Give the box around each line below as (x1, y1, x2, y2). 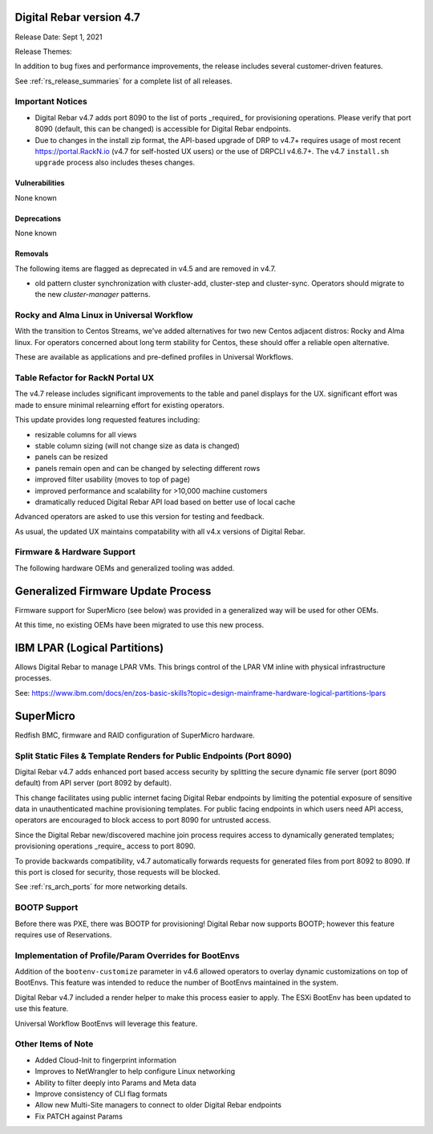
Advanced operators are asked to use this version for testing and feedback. (14, 512, 265, 522)
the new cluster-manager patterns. (34, 290, 151, 299)
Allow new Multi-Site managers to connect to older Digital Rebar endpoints (34, 1100, 282, 1110)
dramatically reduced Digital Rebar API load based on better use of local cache (34, 497, 296, 506)
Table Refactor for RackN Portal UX (14, 372, 155, 384)
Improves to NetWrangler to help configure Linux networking (34, 1067, 236, 1076)
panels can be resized (34, 452, 108, 461)
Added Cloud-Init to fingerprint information (34, 1055, 176, 1065)
